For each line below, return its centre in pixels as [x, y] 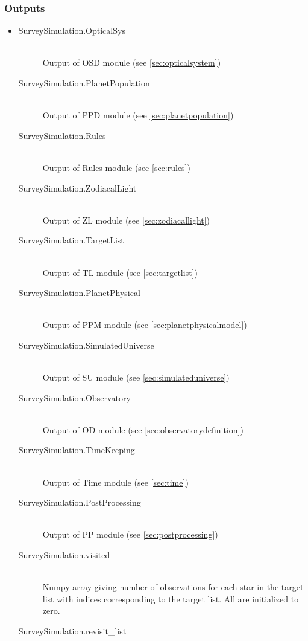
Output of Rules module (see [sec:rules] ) [116, 167]
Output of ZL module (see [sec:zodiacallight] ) [126, 220]
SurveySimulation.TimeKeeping [77, 450]
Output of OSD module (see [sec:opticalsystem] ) [132, 63]
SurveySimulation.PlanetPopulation [84, 83]
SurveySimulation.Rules [62, 135]
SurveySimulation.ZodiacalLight [77, 188]
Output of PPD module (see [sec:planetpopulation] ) [138, 115]
